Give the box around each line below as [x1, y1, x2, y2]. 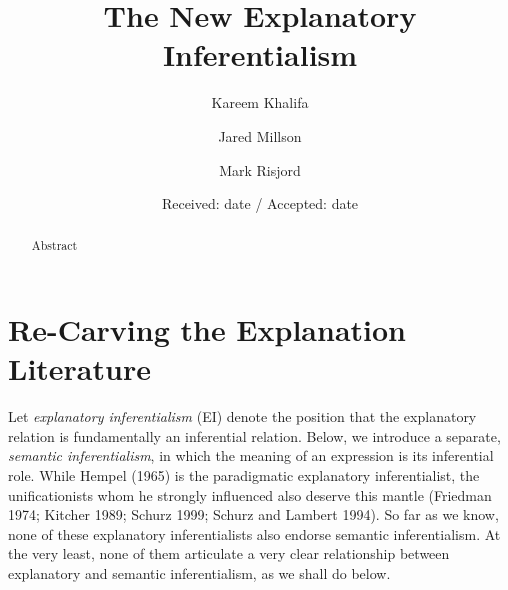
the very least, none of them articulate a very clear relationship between [8, 543, 450, 564]
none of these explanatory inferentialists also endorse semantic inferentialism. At [8, 523, 501, 544]
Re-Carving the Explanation [8, 309, 406, 350]
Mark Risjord [219, 159, 301, 180]
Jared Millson [218, 125, 302, 146]
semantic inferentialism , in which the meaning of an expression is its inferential [8, 445, 494, 466]
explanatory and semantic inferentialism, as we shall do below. [8, 563, 391, 584]
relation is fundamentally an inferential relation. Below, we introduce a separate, [8, 425, 501, 446]
